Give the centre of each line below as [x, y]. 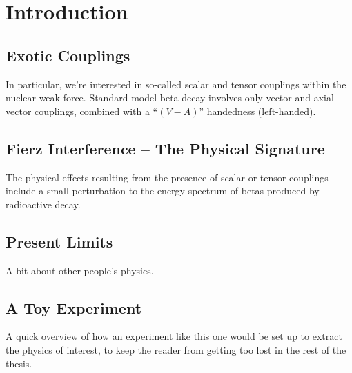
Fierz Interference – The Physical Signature [165, 148]
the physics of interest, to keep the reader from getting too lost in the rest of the [176, 349]
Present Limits [59, 241]
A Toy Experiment [74, 307]
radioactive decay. [43, 204]
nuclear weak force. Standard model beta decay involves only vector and [158, 98]
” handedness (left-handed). [257, 111]
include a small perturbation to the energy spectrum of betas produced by [163, 191]
